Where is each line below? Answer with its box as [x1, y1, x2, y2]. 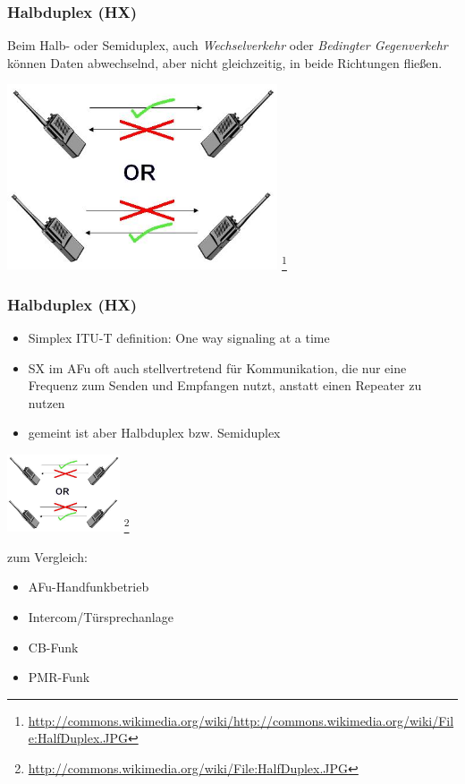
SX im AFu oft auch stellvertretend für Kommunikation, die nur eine [28, 358, 407, 377]
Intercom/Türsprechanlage [28, 607, 173, 626]
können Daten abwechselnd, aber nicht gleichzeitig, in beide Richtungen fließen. [7, 53, 443, 72]
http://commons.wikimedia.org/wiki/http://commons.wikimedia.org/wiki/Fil [28, 711, 454, 729]
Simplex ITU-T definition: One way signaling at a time [28, 328, 330, 347]
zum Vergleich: [7, 547, 88, 566]
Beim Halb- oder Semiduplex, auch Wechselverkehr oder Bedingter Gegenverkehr [7, 36, 448, 55]
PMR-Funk [28, 668, 90, 686]
